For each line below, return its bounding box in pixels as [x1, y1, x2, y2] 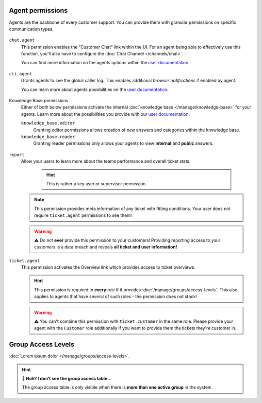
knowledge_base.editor [21, 121, 75, 126]
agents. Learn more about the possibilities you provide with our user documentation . [21, 111, 190, 117]
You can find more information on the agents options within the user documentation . [21, 60, 190, 66]
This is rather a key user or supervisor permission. [46, 180, 147, 187]
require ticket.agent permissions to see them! [34, 212, 132, 218]
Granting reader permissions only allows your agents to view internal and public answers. [33, 140, 213, 146]
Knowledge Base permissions [9, 98, 68, 104]
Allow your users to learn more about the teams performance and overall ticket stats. [21, 158, 191, 164]
